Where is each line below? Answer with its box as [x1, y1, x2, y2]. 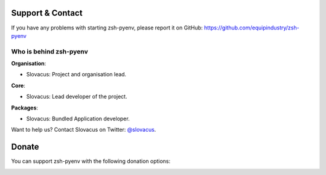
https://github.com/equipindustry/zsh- [204, 24, 299, 31]
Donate [11, 142, 39, 152]
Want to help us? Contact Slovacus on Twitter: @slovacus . [11, 126, 156, 134]
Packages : [11, 104, 39, 111]
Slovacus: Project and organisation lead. [26, 71, 127, 78]
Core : [11, 82, 25, 89]
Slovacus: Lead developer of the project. [26, 93, 127, 100]
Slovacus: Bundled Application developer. [26, 115, 130, 122]
